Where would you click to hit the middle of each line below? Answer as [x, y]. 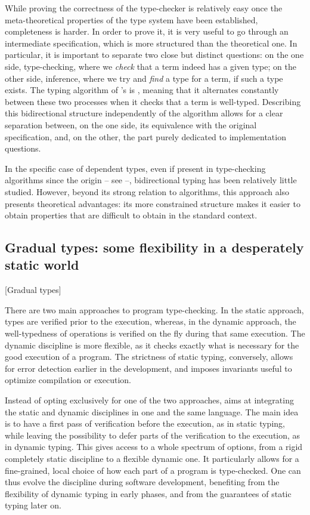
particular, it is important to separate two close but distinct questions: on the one [154, 55]
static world [42, 265]
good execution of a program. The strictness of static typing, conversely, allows [149, 357]
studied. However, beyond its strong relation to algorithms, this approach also [147, 191]
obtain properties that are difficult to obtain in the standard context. [131, 215]
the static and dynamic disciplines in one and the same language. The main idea [152, 411]
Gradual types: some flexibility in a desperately [154, 247]
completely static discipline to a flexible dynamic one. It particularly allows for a [152, 458]
